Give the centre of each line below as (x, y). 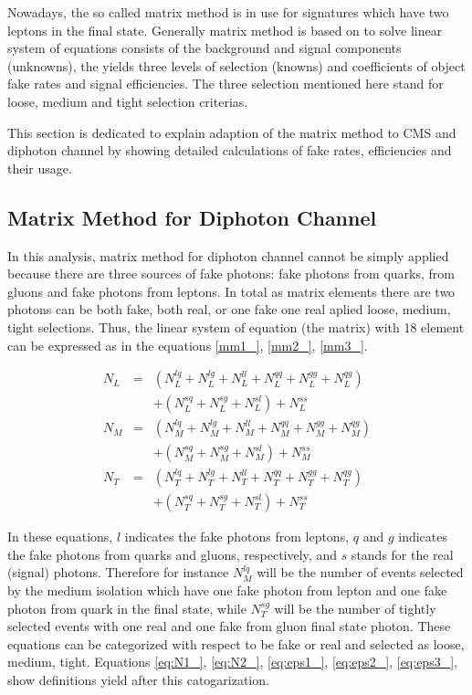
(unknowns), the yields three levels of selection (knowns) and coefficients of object (236, 65)
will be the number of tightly (355, 608)
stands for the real (402, 554)
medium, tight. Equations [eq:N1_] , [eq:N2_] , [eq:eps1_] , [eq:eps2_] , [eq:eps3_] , (232, 662)
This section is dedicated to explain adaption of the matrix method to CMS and (232, 132)
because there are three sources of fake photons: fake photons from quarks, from (231, 274)
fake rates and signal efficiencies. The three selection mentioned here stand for (226, 84)
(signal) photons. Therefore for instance (118, 572)
